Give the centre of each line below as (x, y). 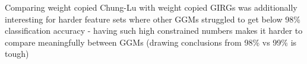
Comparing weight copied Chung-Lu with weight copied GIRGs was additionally (151, 7)
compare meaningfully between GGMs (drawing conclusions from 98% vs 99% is (151, 42)
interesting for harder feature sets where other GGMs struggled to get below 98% (153, 19)
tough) (17, 54)
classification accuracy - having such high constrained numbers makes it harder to (154, 31)
